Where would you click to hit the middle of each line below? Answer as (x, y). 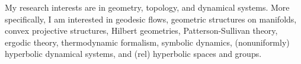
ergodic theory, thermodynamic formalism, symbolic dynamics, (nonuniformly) (147, 42)
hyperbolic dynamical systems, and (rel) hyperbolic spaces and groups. (133, 54)
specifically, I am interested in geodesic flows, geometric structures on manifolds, (151, 19)
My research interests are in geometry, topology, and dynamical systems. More (147, 7)
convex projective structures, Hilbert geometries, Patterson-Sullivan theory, (141, 31)
